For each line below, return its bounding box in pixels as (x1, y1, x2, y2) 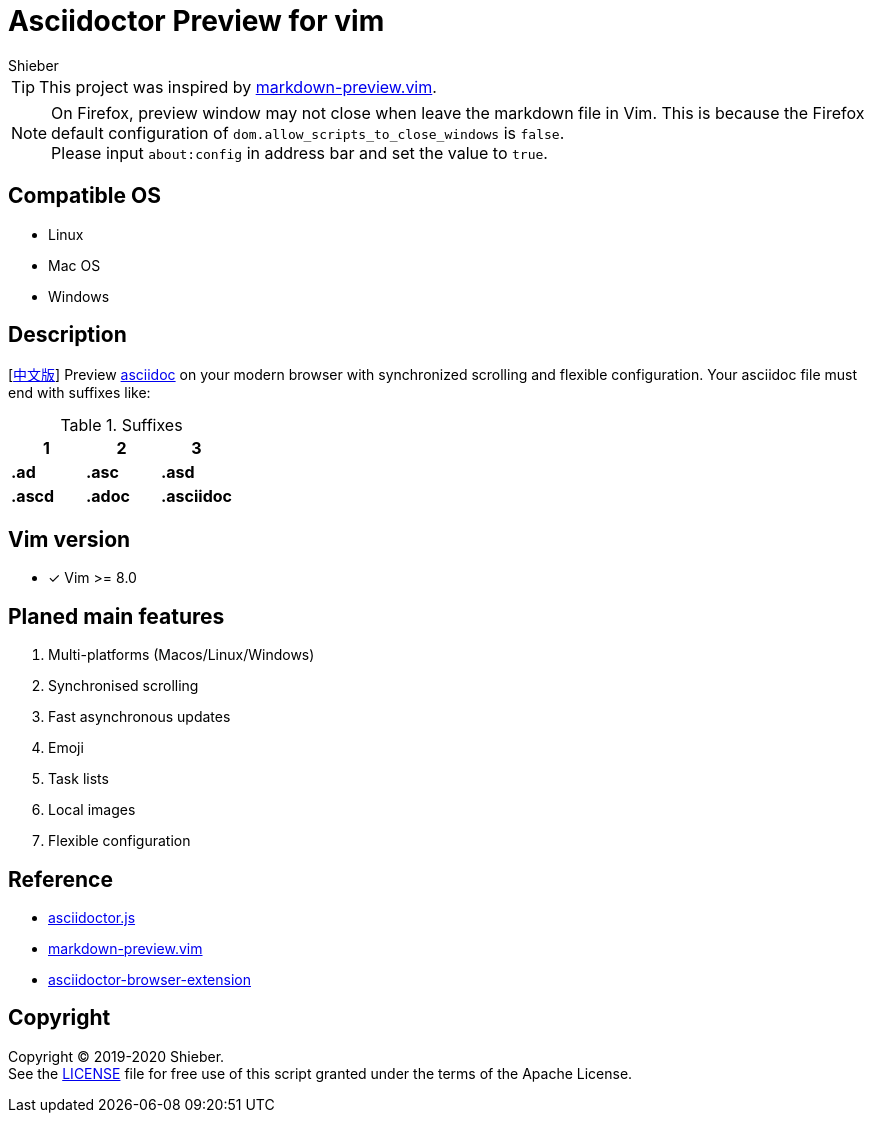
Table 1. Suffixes (60, 415, 183, 436)
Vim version (8, 526, 131, 552)
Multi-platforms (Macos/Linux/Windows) (48, 646, 315, 664)
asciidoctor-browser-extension (48, 970, 251, 988)
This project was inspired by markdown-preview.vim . (39, 76, 437, 97)
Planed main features (8, 603, 225, 629)
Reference (8, 866, 113, 892)
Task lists (48, 770, 109, 788)
